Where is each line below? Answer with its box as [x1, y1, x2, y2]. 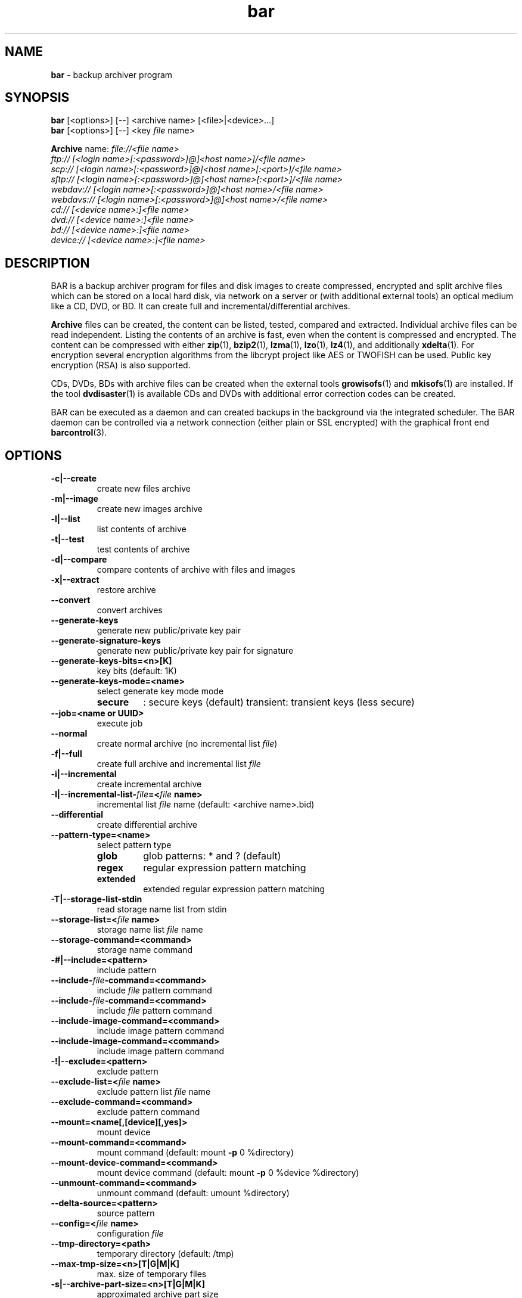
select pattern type [97, 840, 172, 850]
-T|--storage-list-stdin [51, 894, 142, 905]
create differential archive [97, 819, 198, 830]
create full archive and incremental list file [97, 759, 261, 769]
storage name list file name [97, 924, 203, 935]
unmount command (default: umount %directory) [97, 1188, 290, 1198]
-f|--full [51, 749, 82, 759]
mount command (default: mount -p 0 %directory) [97, 1147, 294, 1158]
